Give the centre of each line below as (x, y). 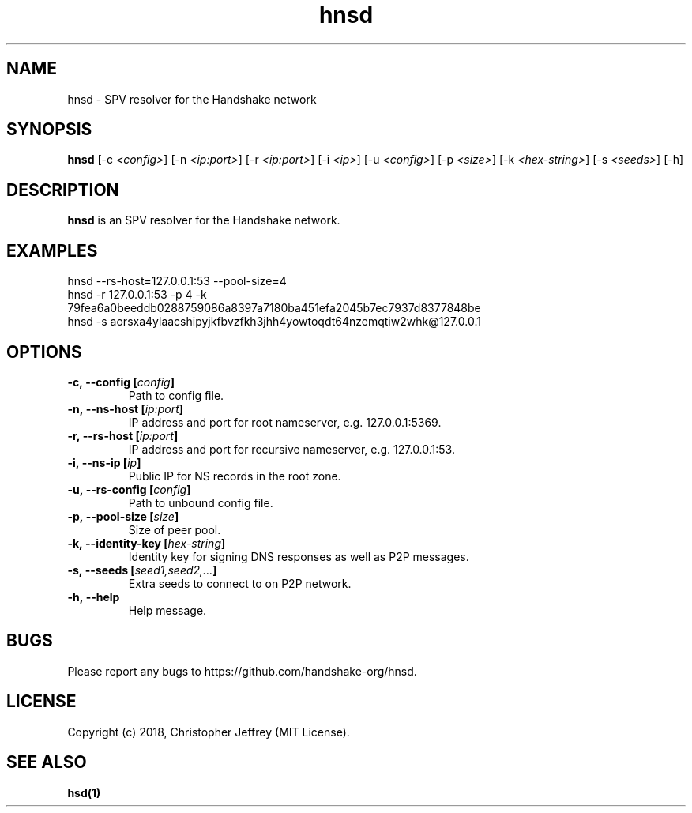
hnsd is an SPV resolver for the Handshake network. (204, 220)
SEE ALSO (47, 762)
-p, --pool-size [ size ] (123, 516)
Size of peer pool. (175, 529)
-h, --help (94, 597)
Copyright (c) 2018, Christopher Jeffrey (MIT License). (209, 732)
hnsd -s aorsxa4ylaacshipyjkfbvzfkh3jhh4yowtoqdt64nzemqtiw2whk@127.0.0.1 (274, 322)
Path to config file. (176, 395)
